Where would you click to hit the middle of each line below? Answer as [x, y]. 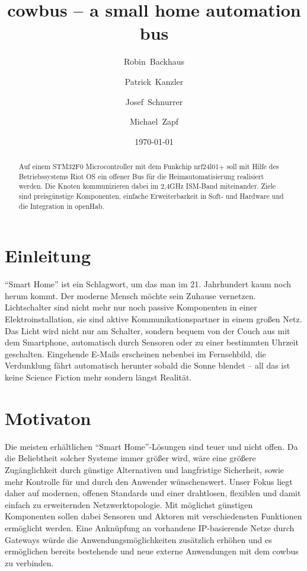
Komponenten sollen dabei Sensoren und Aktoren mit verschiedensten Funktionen [153, 516]
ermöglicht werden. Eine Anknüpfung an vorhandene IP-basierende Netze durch [150, 527]
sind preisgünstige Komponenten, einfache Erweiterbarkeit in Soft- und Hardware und [151, 196]
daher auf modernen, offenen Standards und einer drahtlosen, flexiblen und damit [153, 493]
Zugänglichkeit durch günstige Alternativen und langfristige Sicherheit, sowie [144, 469]
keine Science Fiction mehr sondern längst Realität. [98, 377]
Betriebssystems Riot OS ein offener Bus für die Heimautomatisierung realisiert [141, 176]
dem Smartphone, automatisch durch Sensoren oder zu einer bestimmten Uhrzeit [152, 342]
